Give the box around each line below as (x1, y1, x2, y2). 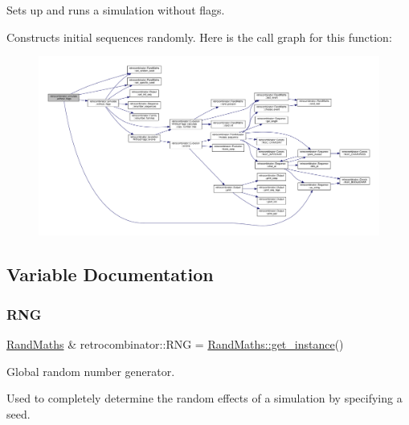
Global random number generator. (6, 362, 175, 379)
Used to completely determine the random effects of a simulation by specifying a (6, 390, 403, 407)
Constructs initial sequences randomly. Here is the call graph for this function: (6, 28, 392, 45)
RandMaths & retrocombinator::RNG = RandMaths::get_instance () (6, 335, 344, 352)
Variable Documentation (6, 262, 214, 287)
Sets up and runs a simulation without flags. (6, 2, 225, 18)
